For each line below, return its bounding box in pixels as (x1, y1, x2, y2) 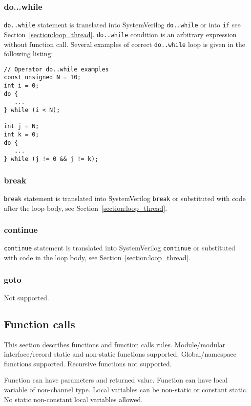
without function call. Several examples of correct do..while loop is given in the (4, 39, 246, 49)
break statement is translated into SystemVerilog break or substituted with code (4, 193, 246, 203)
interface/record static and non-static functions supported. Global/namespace (4, 349, 236, 359)
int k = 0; (4, 131, 39, 138)
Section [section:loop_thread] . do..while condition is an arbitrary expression (4, 29, 237, 39)
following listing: (4, 48, 53, 59)
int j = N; (4, 123, 39, 130)
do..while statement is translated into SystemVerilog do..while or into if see (4, 20, 241, 30)
